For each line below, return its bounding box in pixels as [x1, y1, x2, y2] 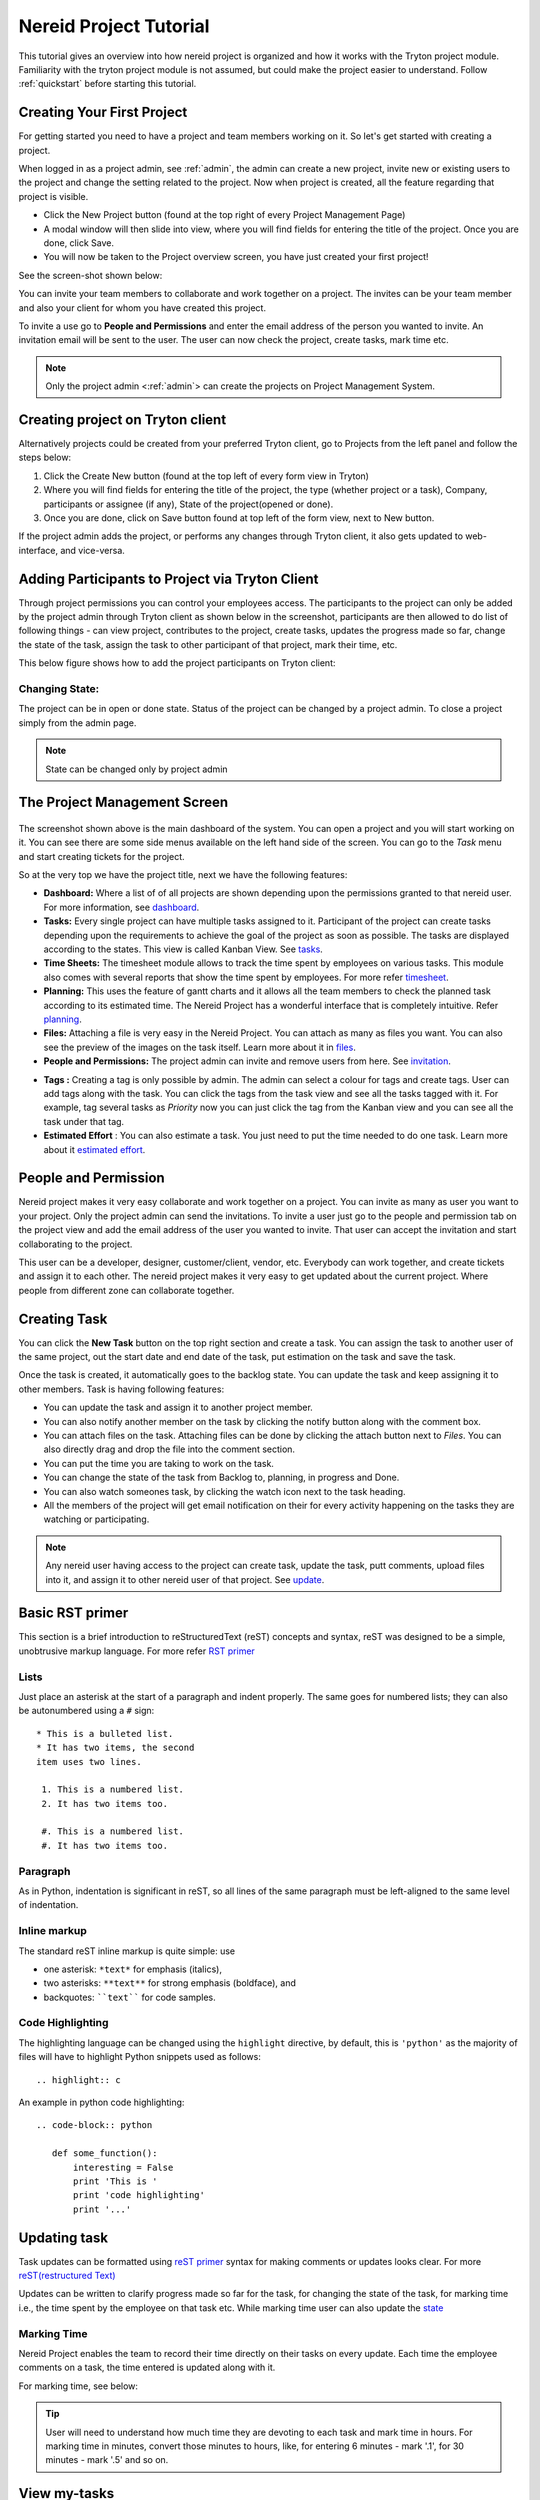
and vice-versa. [60, 544, 125, 556]
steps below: [18, 451, 72, 464]
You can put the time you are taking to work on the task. [43, 1457, 275, 1469]
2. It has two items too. [41, 1798, 169, 1809]
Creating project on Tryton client [18, 411, 227, 428]
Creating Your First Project [18, 104, 188, 121]
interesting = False [73, 2161, 174, 2173]
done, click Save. [43, 236, 115, 249]
